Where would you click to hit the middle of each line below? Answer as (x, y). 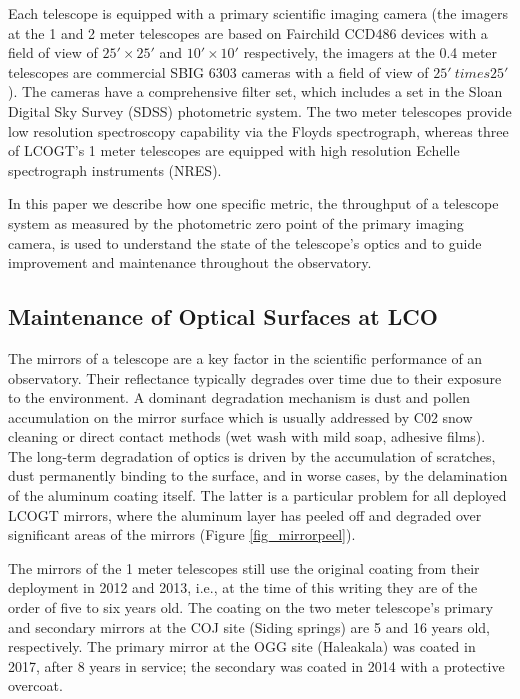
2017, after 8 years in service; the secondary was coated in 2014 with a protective (256, 665)
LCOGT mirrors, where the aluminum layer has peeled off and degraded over (245, 514)
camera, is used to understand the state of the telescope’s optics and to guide (245, 242)
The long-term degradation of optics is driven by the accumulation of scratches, (252, 455)
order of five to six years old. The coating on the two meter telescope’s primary (251, 607)
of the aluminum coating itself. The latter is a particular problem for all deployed (257, 495)
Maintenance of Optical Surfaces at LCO (223, 316)
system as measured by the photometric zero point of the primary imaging (236, 222)
